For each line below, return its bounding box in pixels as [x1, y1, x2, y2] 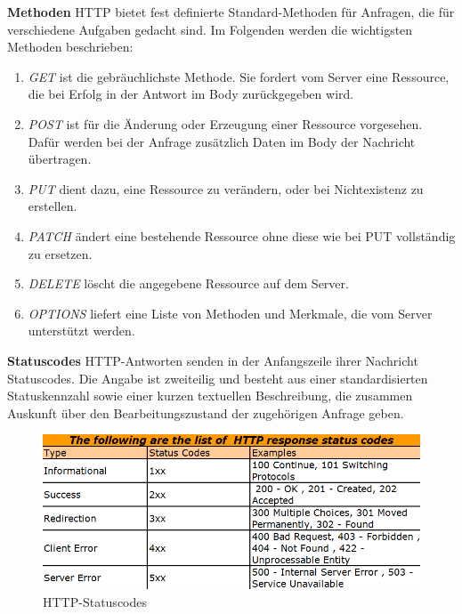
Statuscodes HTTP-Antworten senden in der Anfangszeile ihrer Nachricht [7, 351, 418, 369]
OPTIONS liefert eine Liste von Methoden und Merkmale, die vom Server [28, 303, 433, 322]
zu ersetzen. [28, 244, 93, 263]
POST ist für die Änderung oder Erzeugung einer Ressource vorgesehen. [28, 114, 423, 133]
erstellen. [28, 197, 77, 215]
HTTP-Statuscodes [43, 593, 148, 611]
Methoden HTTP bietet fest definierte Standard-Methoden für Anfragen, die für [7, 3, 455, 20]
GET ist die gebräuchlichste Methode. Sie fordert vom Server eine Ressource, [28, 67, 450, 85]
